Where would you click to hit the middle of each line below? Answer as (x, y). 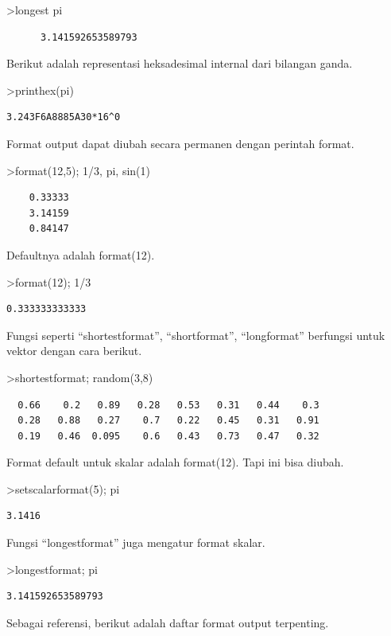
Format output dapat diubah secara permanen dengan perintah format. (180, 143)
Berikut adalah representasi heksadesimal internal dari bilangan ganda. (180, 63)
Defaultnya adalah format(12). (81, 254)
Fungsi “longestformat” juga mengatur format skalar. (136, 542)
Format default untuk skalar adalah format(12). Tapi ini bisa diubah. (175, 462)
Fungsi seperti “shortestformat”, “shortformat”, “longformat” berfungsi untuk (196, 335)
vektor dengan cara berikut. (74, 351)
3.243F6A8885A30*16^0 (64, 117)
